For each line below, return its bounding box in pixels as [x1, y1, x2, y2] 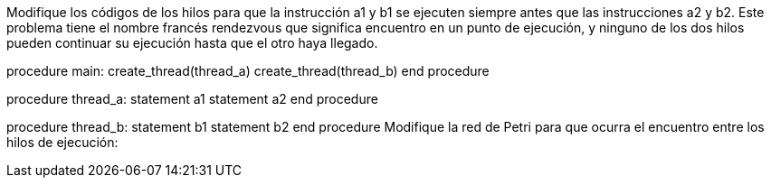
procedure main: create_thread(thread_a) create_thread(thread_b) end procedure [6, 63, 490, 79]
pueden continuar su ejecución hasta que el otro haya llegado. [6, 35, 378, 51]
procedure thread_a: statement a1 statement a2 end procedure [6, 91, 378, 106]
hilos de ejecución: [6, 134, 119, 150]
